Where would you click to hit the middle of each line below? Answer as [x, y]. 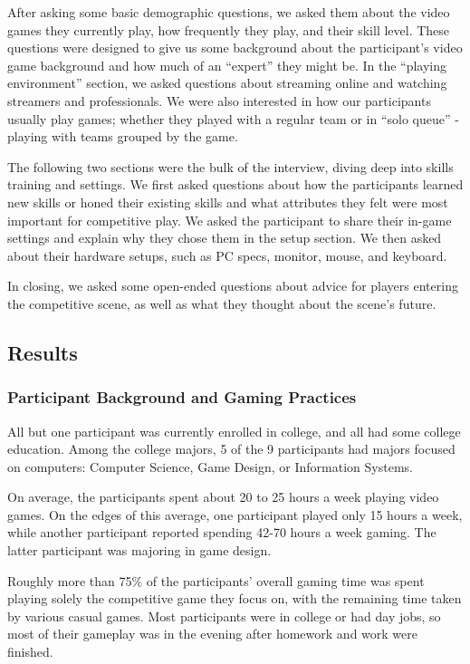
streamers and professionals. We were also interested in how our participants [219, 100]
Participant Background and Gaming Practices [182, 397]
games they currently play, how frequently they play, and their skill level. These [229, 29]
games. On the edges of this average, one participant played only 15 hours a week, [235, 514]
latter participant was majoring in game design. [139, 550]
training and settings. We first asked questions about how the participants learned [235, 184]
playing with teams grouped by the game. [123, 136]
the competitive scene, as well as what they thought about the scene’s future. [222, 303]
